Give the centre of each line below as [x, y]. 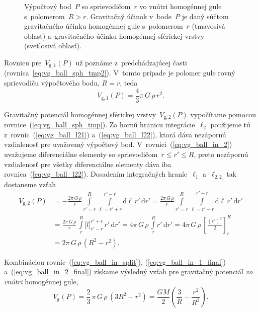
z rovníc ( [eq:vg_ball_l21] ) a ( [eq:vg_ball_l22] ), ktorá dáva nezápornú [115, 134]
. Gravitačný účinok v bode [129, 16]
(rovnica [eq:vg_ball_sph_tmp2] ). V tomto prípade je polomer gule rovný [120, 73]
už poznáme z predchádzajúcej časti [131, 62]
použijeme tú [230, 125]
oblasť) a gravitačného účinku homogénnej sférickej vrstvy [114, 35]
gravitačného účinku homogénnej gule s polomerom [104, 26]
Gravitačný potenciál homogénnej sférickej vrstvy [80, 114]
